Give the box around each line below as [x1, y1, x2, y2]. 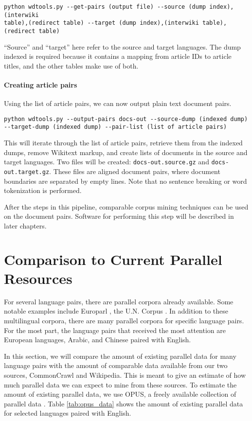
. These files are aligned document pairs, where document [49, 166, 220, 176]
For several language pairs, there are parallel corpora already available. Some [4, 296, 234, 306]
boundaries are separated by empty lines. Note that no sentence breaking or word [4, 175, 247, 186]
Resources [4, 268, 72, 288]
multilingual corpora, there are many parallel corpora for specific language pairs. [4, 316, 244, 326]
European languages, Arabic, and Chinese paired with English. [4, 334, 191, 345]
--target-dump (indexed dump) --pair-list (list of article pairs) [4, 123, 227, 131]
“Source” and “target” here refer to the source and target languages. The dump [4, 41, 241, 52]
